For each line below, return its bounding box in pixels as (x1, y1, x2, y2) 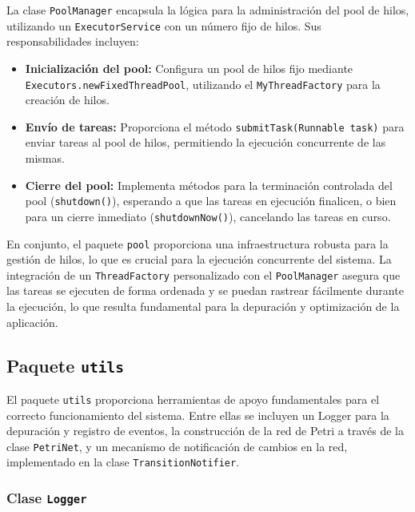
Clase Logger (6, 488, 87, 508)
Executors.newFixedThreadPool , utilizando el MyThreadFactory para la (25, 75, 381, 92)
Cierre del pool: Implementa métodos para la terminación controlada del (25, 176, 393, 193)
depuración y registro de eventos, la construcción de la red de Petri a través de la (6, 422, 404, 439)
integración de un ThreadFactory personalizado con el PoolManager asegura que (6, 266, 401, 283)
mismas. (25, 150, 65, 166)
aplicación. (6, 313, 58, 330)
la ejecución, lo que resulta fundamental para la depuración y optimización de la (6, 298, 400, 314)
